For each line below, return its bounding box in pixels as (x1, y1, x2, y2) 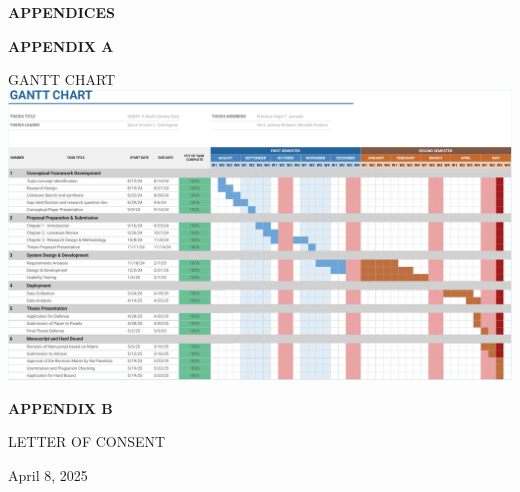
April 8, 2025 (8, 464, 88, 485)
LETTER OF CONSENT (8, 431, 166, 452)
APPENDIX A (8, 35, 114, 56)
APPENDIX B (8, 397, 113, 418)
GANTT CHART (8, 69, 116, 90)
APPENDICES (8, 2, 115, 22)
